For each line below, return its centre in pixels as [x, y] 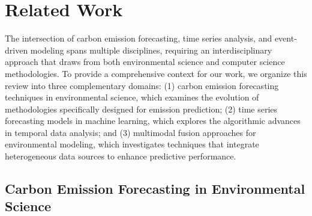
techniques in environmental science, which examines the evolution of [132, 97]
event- [286, 38]
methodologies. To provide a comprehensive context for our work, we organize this [156, 73]
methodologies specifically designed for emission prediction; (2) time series [141, 109]
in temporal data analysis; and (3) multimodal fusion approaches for [130, 132]
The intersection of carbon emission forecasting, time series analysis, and [139, 38]
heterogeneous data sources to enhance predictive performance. [121, 156]
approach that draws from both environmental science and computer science [145, 62]
